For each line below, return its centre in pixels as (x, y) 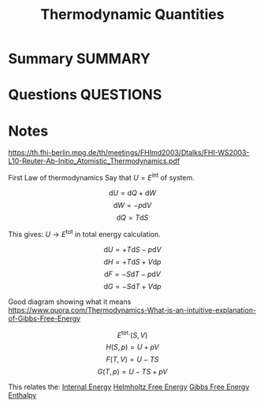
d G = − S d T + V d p (132, 286)
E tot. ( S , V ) (132, 334)
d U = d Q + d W (132, 193)
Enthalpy (22, 395)
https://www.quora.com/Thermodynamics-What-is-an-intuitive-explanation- (132, 310)
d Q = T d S (132, 217)
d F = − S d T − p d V (132, 274)
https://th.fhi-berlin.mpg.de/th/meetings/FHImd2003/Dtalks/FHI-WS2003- (129, 153)
